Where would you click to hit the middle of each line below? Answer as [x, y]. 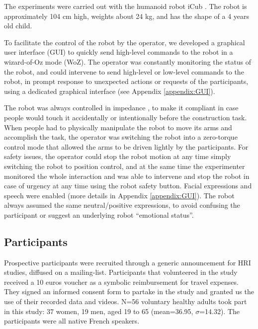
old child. [18, 26]
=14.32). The [220, 311]
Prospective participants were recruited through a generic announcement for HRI [128, 262]
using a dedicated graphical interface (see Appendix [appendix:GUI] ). [110, 91]
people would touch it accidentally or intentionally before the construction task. [126, 117]
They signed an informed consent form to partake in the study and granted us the [129, 291]
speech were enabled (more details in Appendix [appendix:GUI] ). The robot [119, 195]
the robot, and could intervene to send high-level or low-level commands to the [124, 71]
